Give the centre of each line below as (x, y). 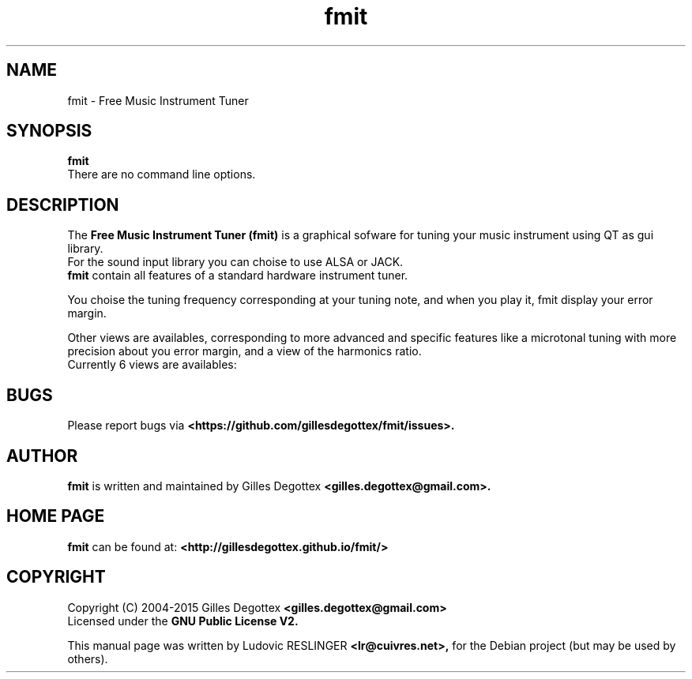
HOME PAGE (56, 516)
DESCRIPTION (63, 204)
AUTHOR (42, 456)
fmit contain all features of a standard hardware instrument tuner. (238, 276)
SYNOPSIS (49, 131)
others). (88, 658)
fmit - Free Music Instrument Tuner (158, 100)
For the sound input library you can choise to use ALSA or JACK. (235, 262)
